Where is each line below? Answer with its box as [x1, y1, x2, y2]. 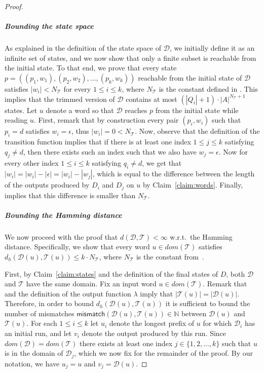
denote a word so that [46, 104, 114, 115]
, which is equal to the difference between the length [92, 168, 255, 179]
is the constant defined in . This [159, 83, 258, 94]
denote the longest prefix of [109, 318, 195, 328]
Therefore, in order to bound [5, 298, 94, 309]
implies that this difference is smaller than [5, 190, 136, 200]
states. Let [5, 104, 37, 115]
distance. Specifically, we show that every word [5, 241, 150, 252]
